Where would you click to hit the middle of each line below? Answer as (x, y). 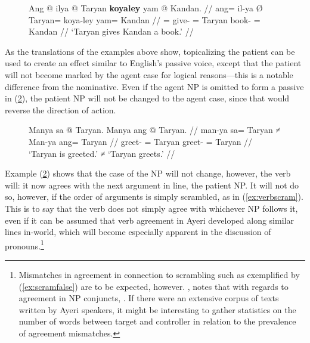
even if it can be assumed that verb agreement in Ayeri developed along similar (149, 220)
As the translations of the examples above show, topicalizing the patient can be (150, 51)
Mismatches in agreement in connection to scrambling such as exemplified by (159, 274)
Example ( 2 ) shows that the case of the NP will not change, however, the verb (148, 173)
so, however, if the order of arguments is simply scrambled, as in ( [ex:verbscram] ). (154, 197)
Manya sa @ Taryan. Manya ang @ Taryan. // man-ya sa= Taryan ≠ (155, 130)
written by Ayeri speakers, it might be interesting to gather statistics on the (157, 309)
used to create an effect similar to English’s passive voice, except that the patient (153, 63)
